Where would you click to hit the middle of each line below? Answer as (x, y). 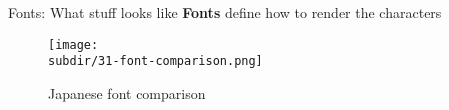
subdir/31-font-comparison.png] (155, 61)
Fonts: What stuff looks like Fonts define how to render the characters (225, 12)
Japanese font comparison (127, 92)
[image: (73, 44)
